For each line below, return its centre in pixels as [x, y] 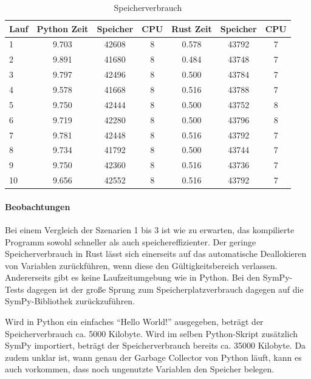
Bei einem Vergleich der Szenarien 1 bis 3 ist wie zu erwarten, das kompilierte [150, 229]
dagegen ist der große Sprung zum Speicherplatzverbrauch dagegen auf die [165, 289]
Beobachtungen [38, 206]
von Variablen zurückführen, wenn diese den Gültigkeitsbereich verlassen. [141, 265]
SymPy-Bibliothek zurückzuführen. [70, 301]
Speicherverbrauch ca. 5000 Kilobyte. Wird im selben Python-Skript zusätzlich [152, 333]
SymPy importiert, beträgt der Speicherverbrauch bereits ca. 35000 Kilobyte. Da [155, 345]
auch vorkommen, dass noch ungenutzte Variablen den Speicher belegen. [140, 369]
